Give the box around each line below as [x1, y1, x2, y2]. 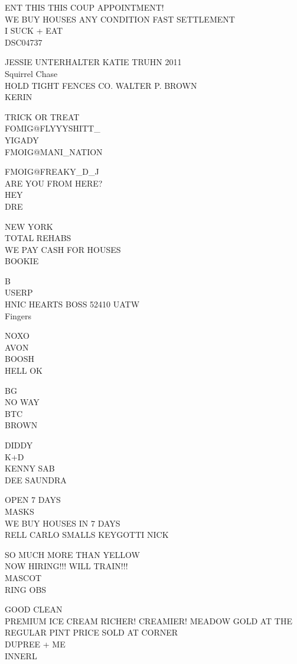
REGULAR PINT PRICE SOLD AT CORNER [5, 626, 178, 639]
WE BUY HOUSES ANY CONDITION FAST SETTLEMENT [5, 12, 235, 25]
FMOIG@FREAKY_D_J [5, 165, 99, 178]
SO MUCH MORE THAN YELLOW [5, 548, 140, 560]
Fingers [5, 309, 32, 322]
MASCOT [5, 571, 42, 583]
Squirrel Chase [5, 67, 58, 79]
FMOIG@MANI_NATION [5, 145, 103, 158]
